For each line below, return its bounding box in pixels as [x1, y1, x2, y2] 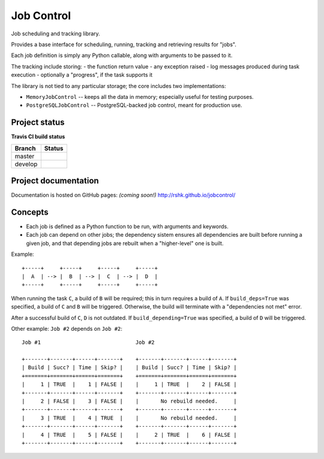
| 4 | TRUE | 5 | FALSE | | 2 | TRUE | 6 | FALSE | [22, 431, 237, 438]
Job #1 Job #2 [22, 339, 155, 346]
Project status [11, 117, 65, 128]
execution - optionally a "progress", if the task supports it [11, 71, 153, 78]
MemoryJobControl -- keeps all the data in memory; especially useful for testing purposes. [26, 93, 254, 100]
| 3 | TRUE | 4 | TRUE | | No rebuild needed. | [22, 414, 237, 421]
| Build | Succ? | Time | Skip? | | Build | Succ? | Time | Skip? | [22, 364, 237, 371]
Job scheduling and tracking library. [11, 30, 100, 37]
